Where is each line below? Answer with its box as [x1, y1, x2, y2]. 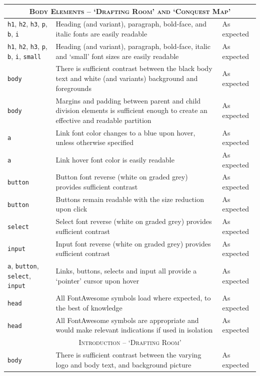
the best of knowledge [55, 302, 122, 312]
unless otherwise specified [55, 137, 134, 147]
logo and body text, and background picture [55, 359, 191, 369]
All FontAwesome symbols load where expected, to [55, 292, 211, 303]
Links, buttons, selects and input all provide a [55, 265, 197, 276]
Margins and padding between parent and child [55, 95, 201, 105]
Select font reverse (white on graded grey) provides [55, 216, 212, 226]
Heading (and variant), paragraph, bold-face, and [55, 18, 207, 29]
